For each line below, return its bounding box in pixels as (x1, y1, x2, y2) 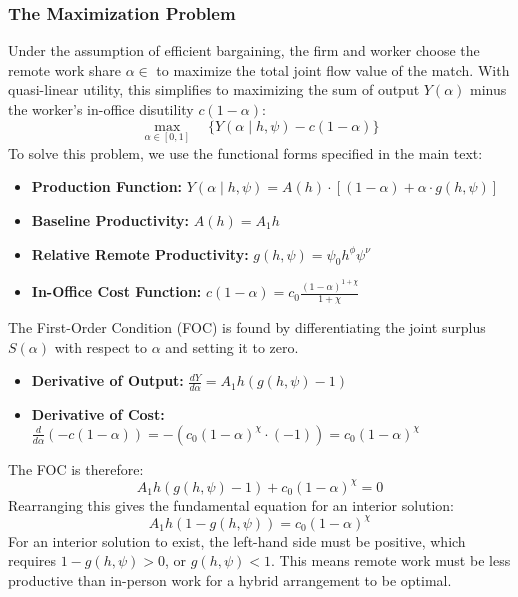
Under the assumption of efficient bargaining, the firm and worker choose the (8, 40, 480, 61)
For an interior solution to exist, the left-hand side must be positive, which (8, 530, 466, 551)
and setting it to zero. (165, 336, 299, 357)
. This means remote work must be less (271, 550, 511, 571)
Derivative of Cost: (31, 404, 165, 425)
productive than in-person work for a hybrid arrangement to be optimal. (8, 570, 452, 591)
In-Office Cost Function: (31, 281, 202, 302)
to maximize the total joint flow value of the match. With (156, 59, 510, 80)
